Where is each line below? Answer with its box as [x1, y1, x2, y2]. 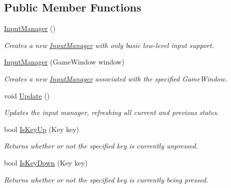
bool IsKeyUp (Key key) [4, 123, 79, 134]
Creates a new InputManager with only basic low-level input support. [4, 39, 214, 50]
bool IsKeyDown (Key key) [4, 157, 88, 167]
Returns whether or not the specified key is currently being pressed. [4, 174, 208, 184]
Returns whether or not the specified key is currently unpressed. [4, 140, 198, 151]
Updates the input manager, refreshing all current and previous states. [4, 107, 219, 117]
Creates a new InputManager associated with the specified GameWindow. [4, 73, 227, 83]
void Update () [4, 90, 50, 100]
